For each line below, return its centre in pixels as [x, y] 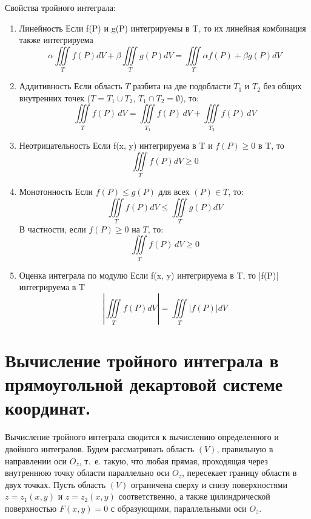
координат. [48, 408]
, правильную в [245, 448]
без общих [283, 86]
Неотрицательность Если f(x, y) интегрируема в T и [116, 145]
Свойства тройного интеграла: [60, 7]
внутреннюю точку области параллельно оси [87, 473]
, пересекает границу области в [239, 473]
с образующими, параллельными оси [179, 508]
